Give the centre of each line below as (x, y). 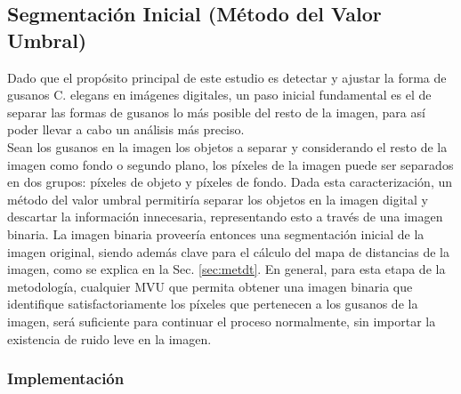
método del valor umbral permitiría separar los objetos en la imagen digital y (218, 199)
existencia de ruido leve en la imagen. (109, 338)
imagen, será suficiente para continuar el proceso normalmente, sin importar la (222, 321)
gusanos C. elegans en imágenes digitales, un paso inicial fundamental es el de (219, 95)
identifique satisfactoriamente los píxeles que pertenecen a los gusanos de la (213, 304)
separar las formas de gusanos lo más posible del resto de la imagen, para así (216, 112)
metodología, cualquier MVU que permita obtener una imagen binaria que (210, 286)
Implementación (66, 378)
